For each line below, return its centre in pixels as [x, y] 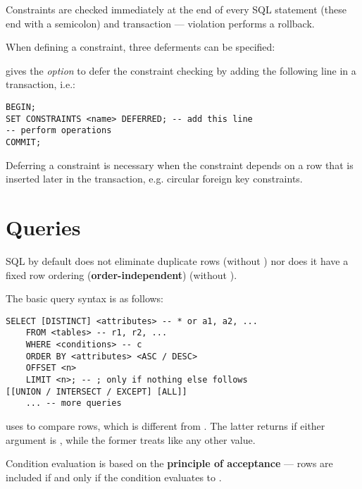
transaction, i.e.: [40, 84]
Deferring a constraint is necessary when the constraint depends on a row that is [180, 165]
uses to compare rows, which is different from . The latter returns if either [166, 425]
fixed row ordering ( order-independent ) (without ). [121, 274]
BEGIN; [21, 107]
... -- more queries [74, 403]
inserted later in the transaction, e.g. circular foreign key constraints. [154, 179]
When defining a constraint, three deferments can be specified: [141, 47]
